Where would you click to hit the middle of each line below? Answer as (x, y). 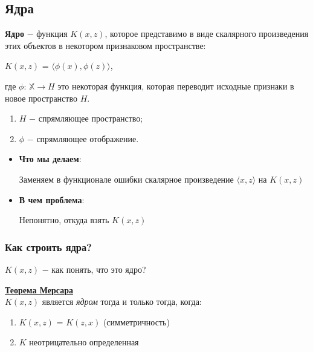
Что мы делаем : (50, 159)
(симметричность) (136, 321)
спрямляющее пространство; (91, 118)
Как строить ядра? (48, 246)
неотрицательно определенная (84, 342)
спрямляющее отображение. (88, 138)
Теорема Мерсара (39, 289)
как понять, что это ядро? (99, 269)
